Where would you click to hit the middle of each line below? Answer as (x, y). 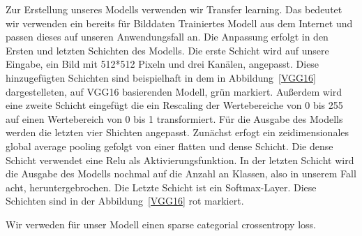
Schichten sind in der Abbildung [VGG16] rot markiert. (125, 201)
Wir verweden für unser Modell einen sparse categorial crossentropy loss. (161, 224)
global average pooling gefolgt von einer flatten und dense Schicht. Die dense (169, 146)
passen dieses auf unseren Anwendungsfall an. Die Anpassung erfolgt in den (167, 37)
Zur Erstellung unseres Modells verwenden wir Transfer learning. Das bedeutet (174, 9)
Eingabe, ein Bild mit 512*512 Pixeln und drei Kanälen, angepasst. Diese (163, 64)
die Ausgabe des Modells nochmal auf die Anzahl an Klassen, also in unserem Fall (181, 174)
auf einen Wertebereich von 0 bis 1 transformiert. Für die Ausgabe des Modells (174, 118)
